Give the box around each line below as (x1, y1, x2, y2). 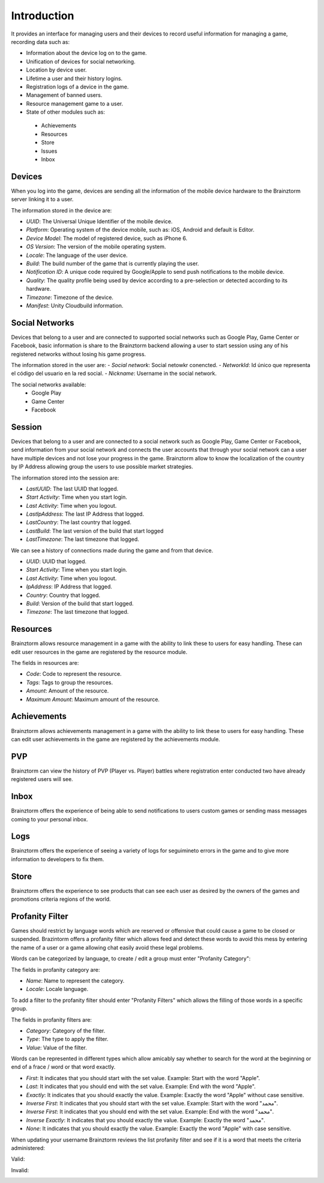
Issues (41, 147, 58, 155)
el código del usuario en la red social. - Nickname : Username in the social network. (11, 370, 217, 377)
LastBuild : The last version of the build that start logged (26, 527, 164, 534)
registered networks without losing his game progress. (11, 350, 146, 357)
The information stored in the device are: (11, 206, 112, 214)
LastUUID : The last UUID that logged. (26, 485, 119, 492)
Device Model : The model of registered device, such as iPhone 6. (26, 235, 188, 242)
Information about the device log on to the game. (26, 49, 147, 57)
